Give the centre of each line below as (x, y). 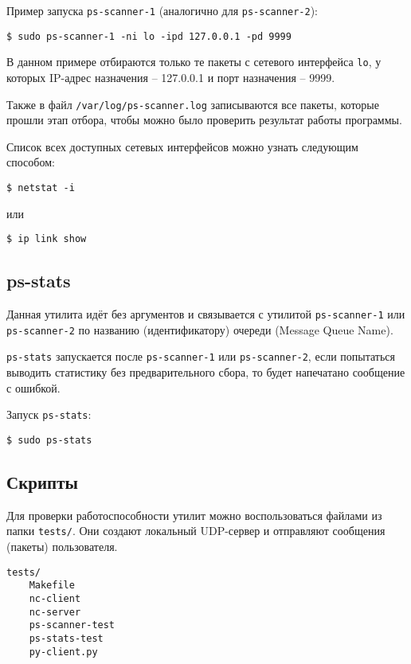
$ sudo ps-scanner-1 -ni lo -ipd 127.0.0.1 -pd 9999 (149, 36)
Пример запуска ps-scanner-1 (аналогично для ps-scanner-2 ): (162, 10)
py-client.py (63, 652)
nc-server (55, 612)
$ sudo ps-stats (49, 440)
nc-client (55, 598)
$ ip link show (47, 239)
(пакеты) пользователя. (62, 547)
